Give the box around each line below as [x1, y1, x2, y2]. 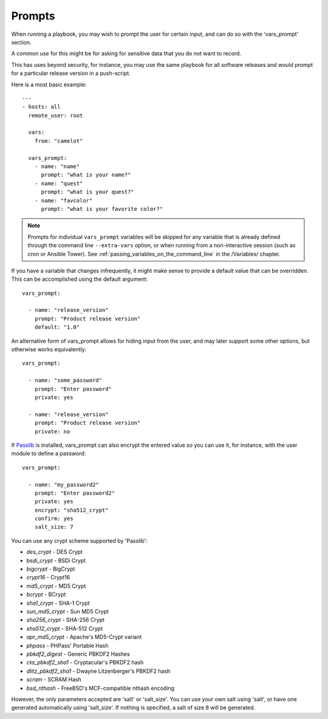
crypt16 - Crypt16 [26, 574, 70, 581]
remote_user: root [28, 112, 83, 119]
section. [11, 38, 32, 46]
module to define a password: [11, 450, 86, 457]
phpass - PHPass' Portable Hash [26, 642, 109, 649]
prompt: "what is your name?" [41, 171, 131, 179]
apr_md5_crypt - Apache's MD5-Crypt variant [26, 633, 142, 641]
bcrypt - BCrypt [26, 591, 66, 598]
